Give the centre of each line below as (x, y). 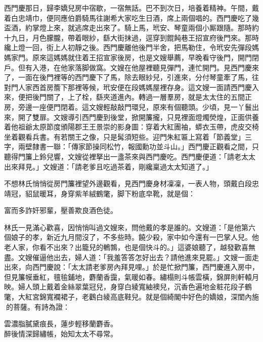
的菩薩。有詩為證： (38, 306)
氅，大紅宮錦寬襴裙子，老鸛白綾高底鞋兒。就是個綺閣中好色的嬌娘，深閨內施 (131, 297)
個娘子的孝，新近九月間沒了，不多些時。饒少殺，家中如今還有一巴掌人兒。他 (131, 237)
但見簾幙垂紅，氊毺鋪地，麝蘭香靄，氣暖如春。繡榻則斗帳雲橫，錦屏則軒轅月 (131, 276)
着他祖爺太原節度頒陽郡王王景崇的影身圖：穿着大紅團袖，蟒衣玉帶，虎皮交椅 (131, 127)
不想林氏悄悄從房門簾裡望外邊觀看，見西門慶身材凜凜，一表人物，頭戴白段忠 (131, 183)
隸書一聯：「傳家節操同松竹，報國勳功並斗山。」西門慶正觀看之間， (142, 146)
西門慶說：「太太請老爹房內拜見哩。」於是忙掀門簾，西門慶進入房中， (145, 267)
